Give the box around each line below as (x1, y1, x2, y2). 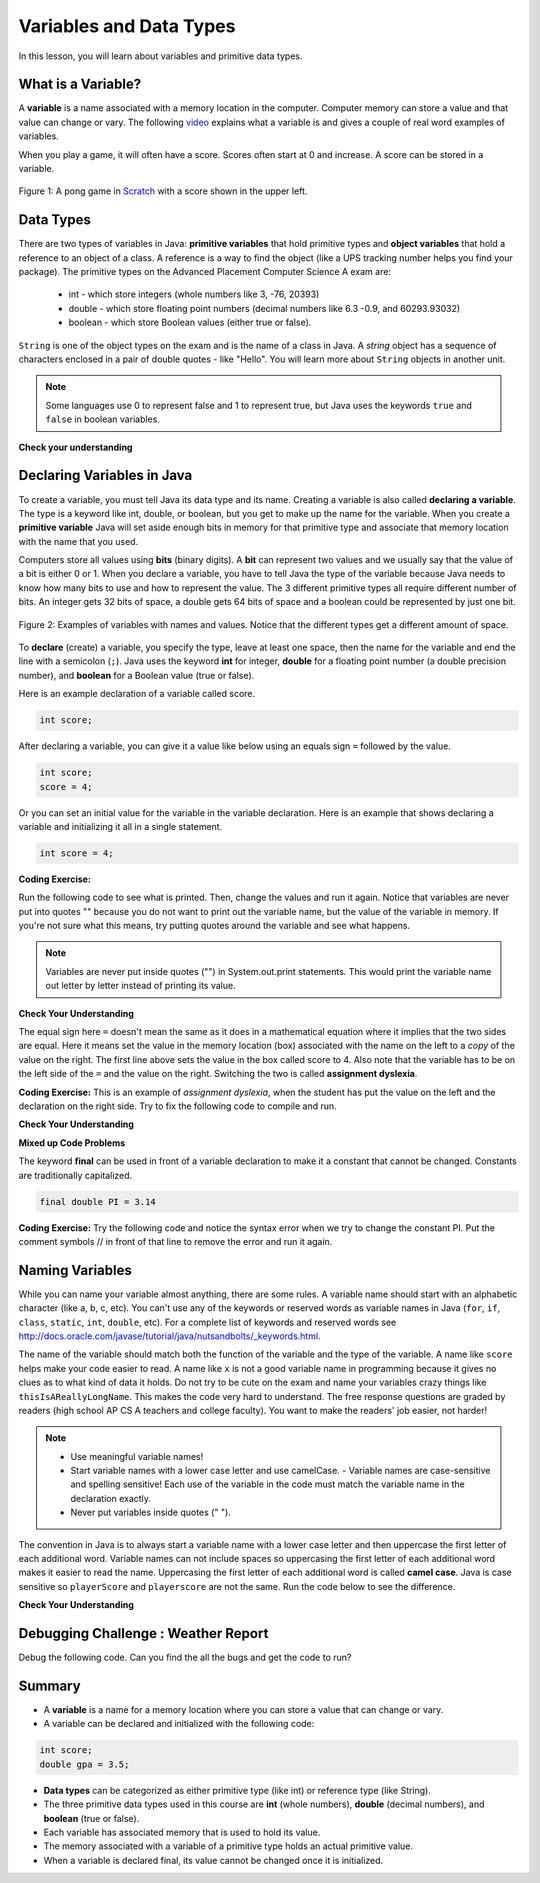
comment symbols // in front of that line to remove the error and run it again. (18, 1235, 333, 1247)
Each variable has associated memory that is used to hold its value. (43, 1826, 321, 1838)
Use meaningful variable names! (70, 1450, 204, 1462)
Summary (18, 1677, 81, 1694)
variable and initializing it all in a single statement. (18, 820, 223, 832)
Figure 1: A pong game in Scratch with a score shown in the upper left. (18, 185, 308, 197)
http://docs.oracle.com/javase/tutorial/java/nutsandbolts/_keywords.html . (18, 1330, 321, 1342)
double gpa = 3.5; (39, 1758, 130, 1770)
